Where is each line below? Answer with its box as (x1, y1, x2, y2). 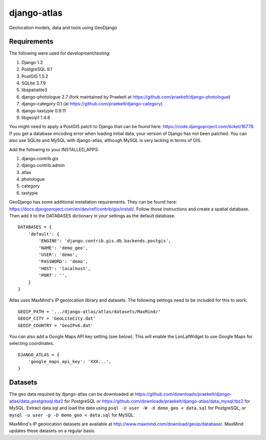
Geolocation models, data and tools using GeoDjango (9, 25, 118, 31)
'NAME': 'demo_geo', (38, 245, 88, 251)
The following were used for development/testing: (9, 50, 111, 56)
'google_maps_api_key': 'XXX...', (28, 359, 112, 365)
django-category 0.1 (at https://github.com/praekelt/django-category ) (21, 101, 163, 107)
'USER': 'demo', (38, 252, 78, 257)
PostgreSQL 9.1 (21, 67, 53, 72)
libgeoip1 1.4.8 (21, 114, 50, 120)
